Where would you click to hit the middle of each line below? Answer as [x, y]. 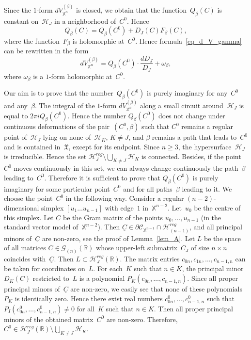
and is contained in [32, 146]
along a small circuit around [181, 105]
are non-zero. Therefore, [142, 319]
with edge [119, 207]
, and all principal [216, 227]
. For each [108, 268]
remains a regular [207, 126]
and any [16, 105]
